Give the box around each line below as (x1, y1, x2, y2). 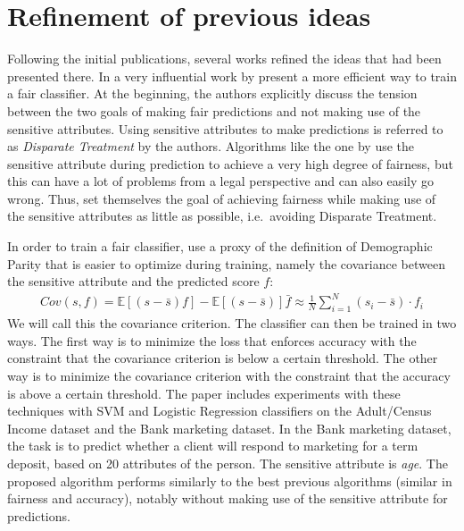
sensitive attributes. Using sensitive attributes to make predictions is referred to (7, 119, 443, 138)
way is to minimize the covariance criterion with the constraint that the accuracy (7, 366, 451, 384)
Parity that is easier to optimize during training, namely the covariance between (7, 254, 445, 273)
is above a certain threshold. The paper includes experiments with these (7, 383, 401, 402)
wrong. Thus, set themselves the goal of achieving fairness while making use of (7, 189, 436, 207)
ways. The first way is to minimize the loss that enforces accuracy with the (7, 331, 417, 350)
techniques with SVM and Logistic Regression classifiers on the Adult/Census (7, 401, 432, 420)
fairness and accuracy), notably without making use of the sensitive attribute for (7, 489, 448, 508)
